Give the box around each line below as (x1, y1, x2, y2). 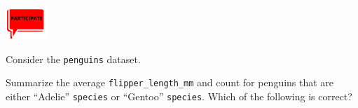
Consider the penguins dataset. (6, 51, 141, 66)
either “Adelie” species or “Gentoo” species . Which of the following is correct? (6, 88, 352, 103)
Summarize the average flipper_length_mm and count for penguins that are (6, 75, 334, 90)
